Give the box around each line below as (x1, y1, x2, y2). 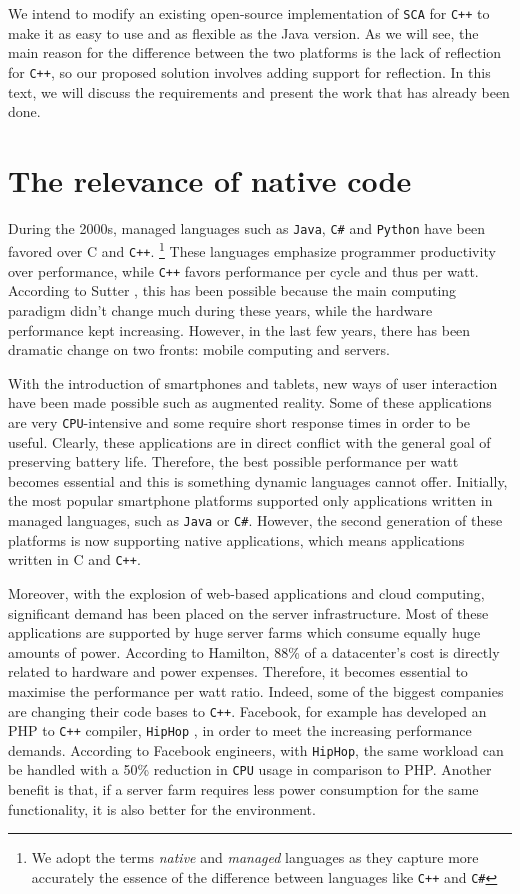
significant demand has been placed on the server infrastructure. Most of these (8, 602, 489, 623)
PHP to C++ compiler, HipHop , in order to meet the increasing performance (8, 720, 472, 741)
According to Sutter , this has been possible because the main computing (8, 280, 457, 301)
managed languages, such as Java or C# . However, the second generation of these (8, 510, 503, 531)
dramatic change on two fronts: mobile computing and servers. (8, 339, 390, 360)
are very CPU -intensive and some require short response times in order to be (8, 412, 471, 432)
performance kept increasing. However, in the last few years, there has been (8, 319, 471, 340)
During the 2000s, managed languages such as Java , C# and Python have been (8, 217, 485, 238)
